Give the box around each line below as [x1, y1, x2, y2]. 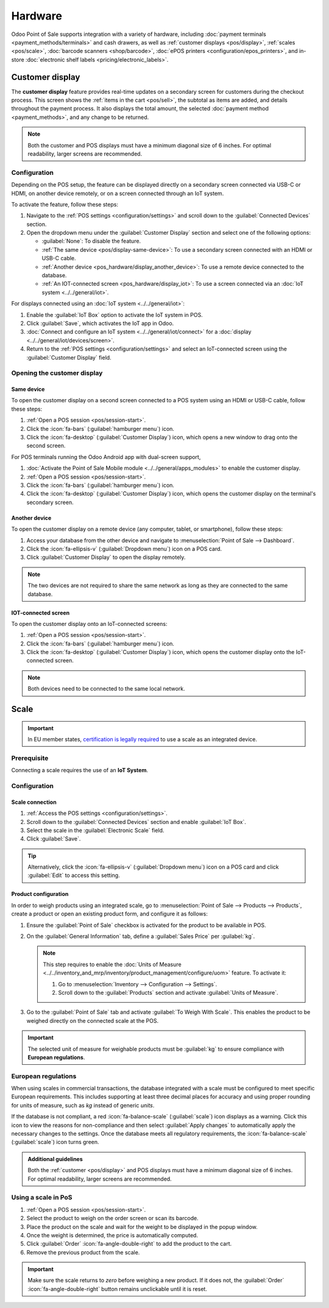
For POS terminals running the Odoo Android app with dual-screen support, [11, 453, 201, 460]
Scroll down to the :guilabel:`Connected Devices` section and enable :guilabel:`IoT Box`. [26, 818, 246, 825]
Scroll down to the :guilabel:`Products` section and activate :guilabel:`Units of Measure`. [58, 989, 278, 996]
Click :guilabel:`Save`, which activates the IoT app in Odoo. [26, 319, 174, 327]
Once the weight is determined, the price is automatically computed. [26, 1231, 198, 1239]
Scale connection [11, 798, 57, 806]
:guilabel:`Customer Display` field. [26, 354, 112, 361]
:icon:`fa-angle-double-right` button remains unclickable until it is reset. [27, 1285, 207, 1292]
